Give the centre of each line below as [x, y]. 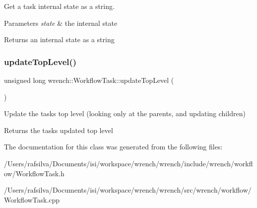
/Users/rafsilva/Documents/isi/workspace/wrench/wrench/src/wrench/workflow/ [128, 190]
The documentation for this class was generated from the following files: [113, 147]
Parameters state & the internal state [61, 23]
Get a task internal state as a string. [59, 6]
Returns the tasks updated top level [59, 130]
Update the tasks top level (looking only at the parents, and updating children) [125, 113]
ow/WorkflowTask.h [34, 173]
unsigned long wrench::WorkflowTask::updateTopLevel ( [89, 80]
